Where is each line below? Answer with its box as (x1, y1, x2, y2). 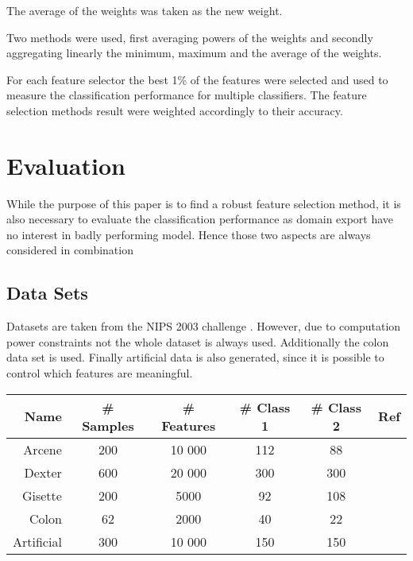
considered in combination (6, 242, 133, 258)
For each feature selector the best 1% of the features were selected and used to (6, 71, 388, 87)
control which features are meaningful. (6, 365, 193, 381)
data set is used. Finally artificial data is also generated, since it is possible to (6, 349, 384, 366)
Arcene (23, 439, 62, 458)
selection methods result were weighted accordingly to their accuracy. (6, 102, 343, 118)
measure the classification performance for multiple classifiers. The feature (6, 87, 367, 103)
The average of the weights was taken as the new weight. (6, 2, 283, 18)
